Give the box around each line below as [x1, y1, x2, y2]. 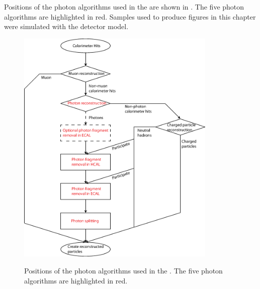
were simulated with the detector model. [4, 21, 129, 32]
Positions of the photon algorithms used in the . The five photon [24, 265, 223, 276]
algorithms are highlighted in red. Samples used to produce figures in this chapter [4, 11, 256, 22]
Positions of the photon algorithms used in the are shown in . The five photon [4, 2, 244, 12]
